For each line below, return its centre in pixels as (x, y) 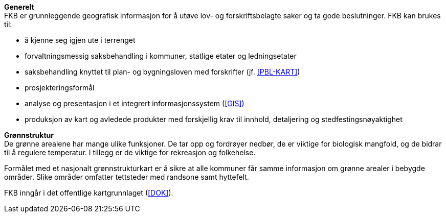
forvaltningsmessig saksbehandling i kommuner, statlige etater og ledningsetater (161, 56)
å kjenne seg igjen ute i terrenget (80, 40)
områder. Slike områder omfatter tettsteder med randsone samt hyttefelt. (127, 177)
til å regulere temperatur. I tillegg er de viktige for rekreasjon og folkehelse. (130, 152)
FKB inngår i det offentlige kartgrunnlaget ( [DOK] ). (89, 193)
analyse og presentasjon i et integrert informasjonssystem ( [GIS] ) (135, 103)
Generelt (19, 7)
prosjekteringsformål (60, 88)
